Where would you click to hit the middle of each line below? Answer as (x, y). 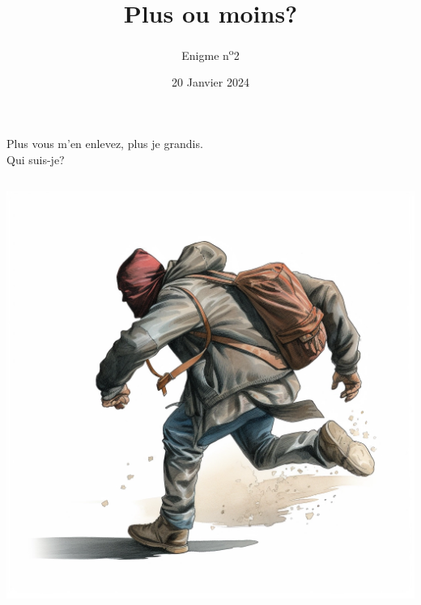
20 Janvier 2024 (210, 82)
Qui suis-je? (36, 159)
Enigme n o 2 (210, 54)
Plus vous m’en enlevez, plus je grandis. (105, 143)
